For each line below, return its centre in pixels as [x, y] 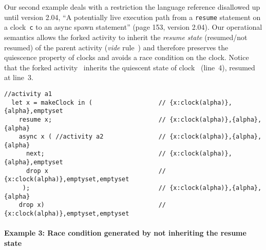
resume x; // [92, 119]
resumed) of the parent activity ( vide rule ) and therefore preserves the [116, 47]
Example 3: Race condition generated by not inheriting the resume [125, 233]
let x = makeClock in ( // [89, 102]
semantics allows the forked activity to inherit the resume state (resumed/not [126, 37]
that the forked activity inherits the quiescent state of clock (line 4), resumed [130, 67]
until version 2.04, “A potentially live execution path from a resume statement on [132, 17]
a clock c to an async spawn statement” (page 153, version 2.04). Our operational [133, 27]
